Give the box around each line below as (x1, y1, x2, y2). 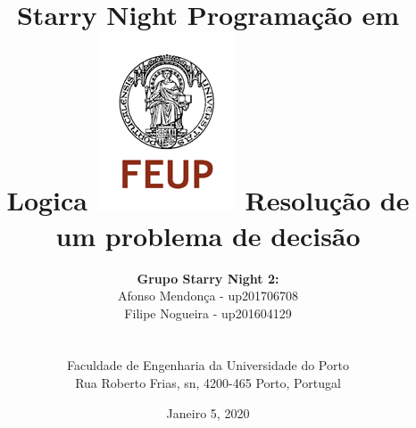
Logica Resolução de (6, 182, 410, 218)
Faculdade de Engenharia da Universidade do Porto (67, 356, 349, 374)
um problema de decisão (55, 217, 361, 253)
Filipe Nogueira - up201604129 (124, 303, 292, 322)
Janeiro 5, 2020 (166, 403, 250, 422)
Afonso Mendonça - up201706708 (118, 286, 298, 305)
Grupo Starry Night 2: (137, 268, 279, 287)
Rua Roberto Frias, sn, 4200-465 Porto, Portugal (75, 374, 341, 392)
